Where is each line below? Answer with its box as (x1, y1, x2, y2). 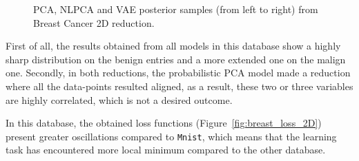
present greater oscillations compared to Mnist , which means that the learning (6, 129, 337, 143)
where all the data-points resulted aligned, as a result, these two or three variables (6, 78, 353, 93)
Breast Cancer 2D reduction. (33, 15, 155, 30)
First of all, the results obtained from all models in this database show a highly (6, 39, 341, 53)
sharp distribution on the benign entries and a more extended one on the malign (6, 52, 346, 66)
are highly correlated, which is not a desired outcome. (6, 92, 233, 107)
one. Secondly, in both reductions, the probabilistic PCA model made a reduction (6, 65, 351, 80)
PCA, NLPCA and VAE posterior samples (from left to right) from (33, 2, 318, 16)
